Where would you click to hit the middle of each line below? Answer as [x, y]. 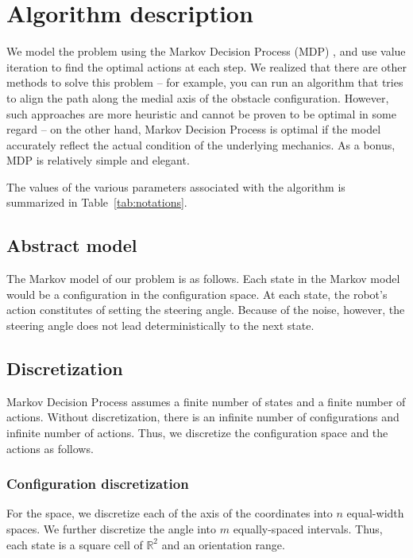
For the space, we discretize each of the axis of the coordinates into [170, 513]
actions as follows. [50, 448]
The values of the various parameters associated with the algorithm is [176, 186]
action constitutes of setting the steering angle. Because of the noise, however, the [206, 310]
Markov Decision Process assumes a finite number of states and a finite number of [206, 401]
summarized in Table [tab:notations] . [97, 202]
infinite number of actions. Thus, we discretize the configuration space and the [197, 433]
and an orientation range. [223, 544]
